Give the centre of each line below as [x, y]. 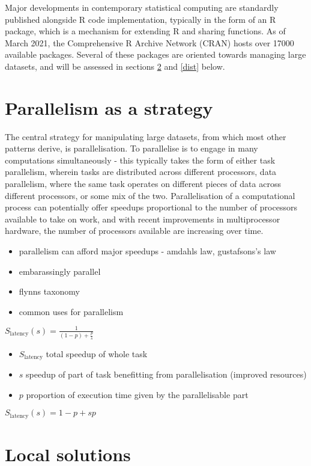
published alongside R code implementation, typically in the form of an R [140, 19]
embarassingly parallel [60, 271]
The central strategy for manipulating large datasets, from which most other [146, 136]
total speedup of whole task [97, 353]
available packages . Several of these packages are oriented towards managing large [155, 54]
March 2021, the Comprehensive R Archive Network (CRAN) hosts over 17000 [149, 42]
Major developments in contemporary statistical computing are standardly [142, 7]
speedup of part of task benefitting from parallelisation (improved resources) [166, 374]
